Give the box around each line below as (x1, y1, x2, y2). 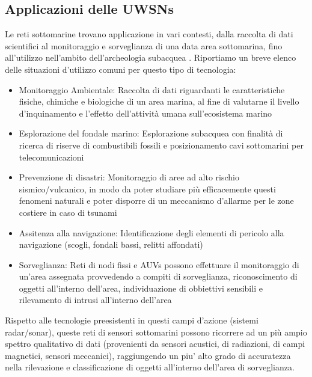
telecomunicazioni (19, 150, 84, 163)
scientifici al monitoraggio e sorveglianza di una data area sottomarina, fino (5, 39, 283, 52)
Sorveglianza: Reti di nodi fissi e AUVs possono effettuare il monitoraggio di (19, 258, 299, 271)
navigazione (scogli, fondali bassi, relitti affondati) (19, 238, 203, 251)
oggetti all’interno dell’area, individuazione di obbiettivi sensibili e (19, 281, 263, 294)
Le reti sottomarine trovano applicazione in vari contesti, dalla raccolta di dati (5, 28, 293, 40)
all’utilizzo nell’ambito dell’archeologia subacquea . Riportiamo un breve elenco (5, 51, 296, 64)
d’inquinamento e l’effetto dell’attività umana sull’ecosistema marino (19, 106, 272, 119)
